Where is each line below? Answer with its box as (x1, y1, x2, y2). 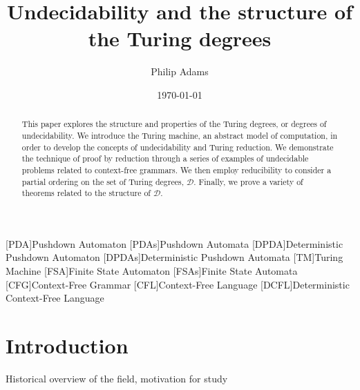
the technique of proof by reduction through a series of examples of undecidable (21, 153, 309, 164)
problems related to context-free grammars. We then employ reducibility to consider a (21, 164, 332, 175)
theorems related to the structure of (21, 187, 151, 199)
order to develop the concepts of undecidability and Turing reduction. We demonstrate (21, 141, 334, 153)
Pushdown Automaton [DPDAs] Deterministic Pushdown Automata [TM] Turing (6, 250, 343, 264)
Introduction (6, 331, 129, 360)
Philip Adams (151, 64, 209, 79)
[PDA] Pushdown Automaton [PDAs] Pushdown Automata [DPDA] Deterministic (6, 236, 343, 251)
